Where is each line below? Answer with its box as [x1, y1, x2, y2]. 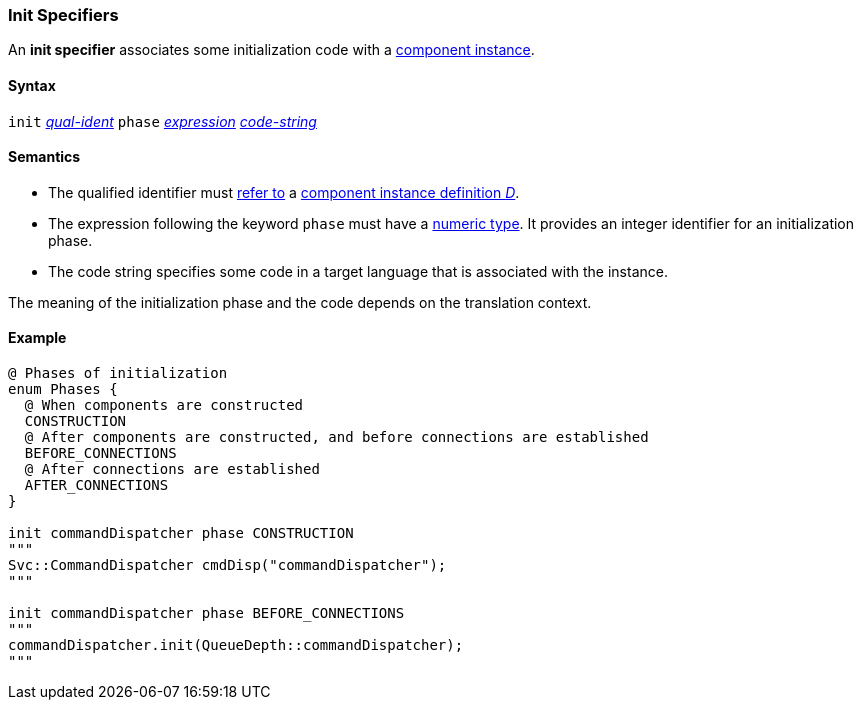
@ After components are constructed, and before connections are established [24, 429, 649, 446]
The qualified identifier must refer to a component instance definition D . [48, 183, 520, 201]
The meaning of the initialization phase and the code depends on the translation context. [8, 293, 592, 311]
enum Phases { [8, 381, 118, 398]
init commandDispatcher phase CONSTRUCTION [8, 525, 354, 542]
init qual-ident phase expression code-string [8, 112, 317, 130]
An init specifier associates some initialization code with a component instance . [8, 41, 535, 59]
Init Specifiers [8, 5, 119, 25]
